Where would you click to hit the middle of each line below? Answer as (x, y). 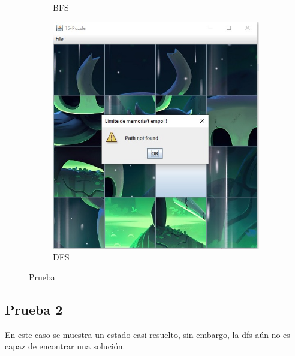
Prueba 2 (34, 309)
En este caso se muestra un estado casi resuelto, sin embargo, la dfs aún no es (147, 334)
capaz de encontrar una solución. (65, 346)
